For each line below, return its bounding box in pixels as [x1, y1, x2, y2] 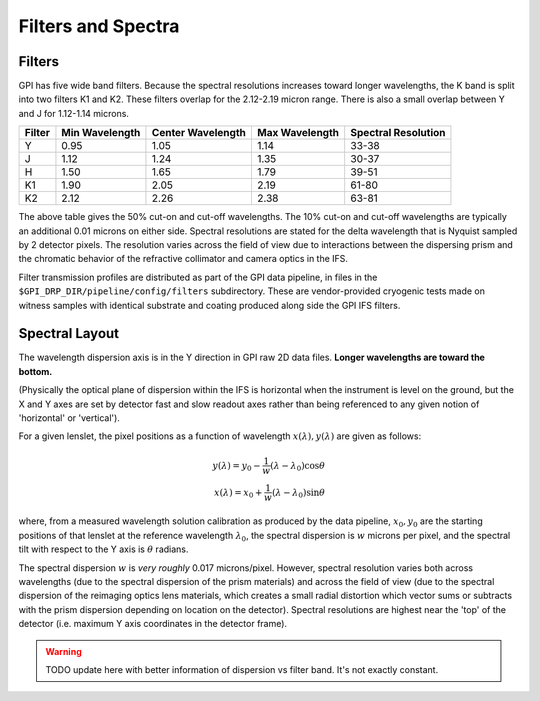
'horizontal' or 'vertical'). [18, 412, 120, 424]
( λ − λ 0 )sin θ [271, 486, 326, 500]
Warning [45, 645, 82, 657]
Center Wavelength [151, 126, 247, 140]
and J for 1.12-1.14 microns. [18, 107, 130, 119]
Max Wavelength [256, 126, 340, 140]
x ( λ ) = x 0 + [213, 486, 263, 500]
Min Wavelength [61, 126, 141, 140]
